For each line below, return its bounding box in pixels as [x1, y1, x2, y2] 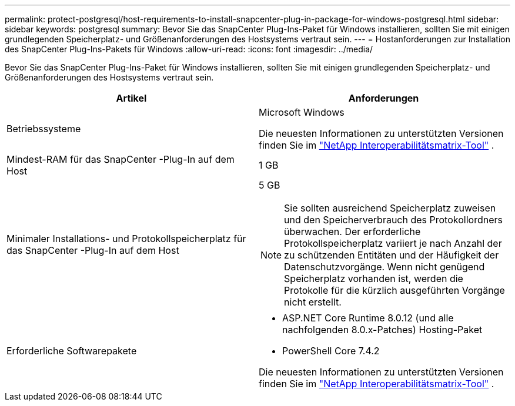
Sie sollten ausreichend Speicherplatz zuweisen [284, 202, 496, 214]
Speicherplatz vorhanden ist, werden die [284, 273, 463, 284]
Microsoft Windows [259, 106, 345, 118]
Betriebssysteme [6, 123, 81, 135]
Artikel [116, 92, 147, 104]
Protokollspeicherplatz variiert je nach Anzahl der [284, 237, 502, 249]
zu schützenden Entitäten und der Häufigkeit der [284, 249, 499, 261]
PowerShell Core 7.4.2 [282, 345, 380, 357]
